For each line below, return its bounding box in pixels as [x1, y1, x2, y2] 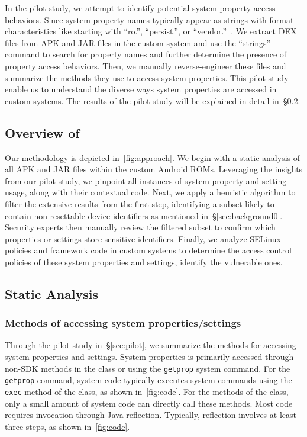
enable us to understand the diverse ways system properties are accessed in [5, 83, 277, 95]
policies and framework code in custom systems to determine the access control [5, 244, 292, 256]
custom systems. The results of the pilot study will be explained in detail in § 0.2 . [5, 94, 300, 107]
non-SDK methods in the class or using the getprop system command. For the [5, 362, 290, 374]
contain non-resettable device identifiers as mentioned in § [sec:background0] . [5, 209, 283, 221]
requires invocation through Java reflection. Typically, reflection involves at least [5, 409, 296, 421]
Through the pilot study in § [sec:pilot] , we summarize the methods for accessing [5, 339, 296, 351]
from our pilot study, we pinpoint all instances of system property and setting [5, 174, 287, 187]
